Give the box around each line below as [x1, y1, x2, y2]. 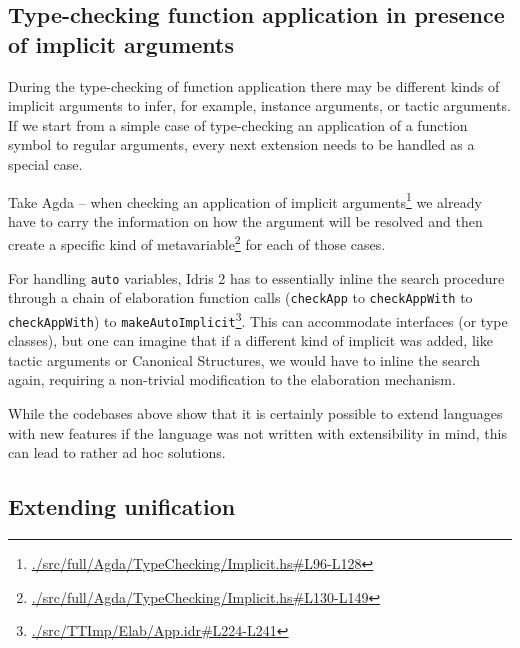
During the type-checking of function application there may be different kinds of [8, 75, 500, 96]
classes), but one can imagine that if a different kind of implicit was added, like [8, 330, 493, 351]
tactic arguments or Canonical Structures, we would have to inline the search [8, 349, 481, 370]
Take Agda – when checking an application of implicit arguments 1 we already [8, 188, 482, 212]
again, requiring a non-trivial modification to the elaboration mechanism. [8, 369, 456, 390]
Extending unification [8, 491, 236, 522]
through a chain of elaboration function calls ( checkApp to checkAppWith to [8, 287, 473, 308]
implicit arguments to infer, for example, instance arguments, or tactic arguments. [8, 95, 511, 116]
